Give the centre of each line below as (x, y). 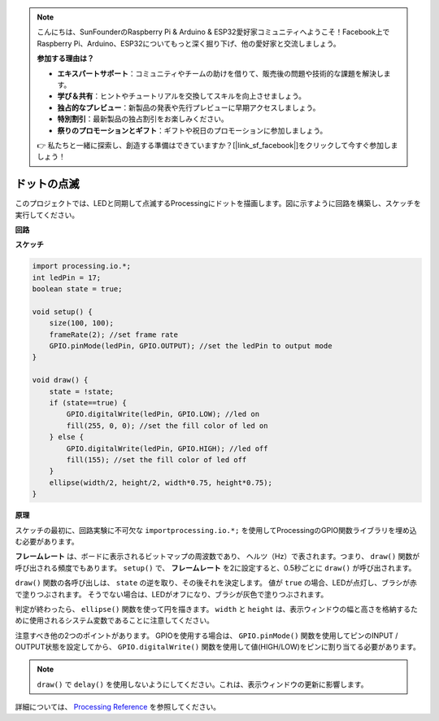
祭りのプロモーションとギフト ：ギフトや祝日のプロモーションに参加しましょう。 (192, 130)
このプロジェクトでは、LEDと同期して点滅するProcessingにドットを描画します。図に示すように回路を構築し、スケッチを (218, 203)
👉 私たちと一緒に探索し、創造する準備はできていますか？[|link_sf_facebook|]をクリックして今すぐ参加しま (217, 145)
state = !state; (81, 391)
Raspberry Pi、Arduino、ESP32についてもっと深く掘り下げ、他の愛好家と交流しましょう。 (189, 43)
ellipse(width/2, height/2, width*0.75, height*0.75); (161, 483)
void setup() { (62, 312)
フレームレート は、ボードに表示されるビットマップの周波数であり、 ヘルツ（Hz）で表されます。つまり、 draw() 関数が (217, 557)
